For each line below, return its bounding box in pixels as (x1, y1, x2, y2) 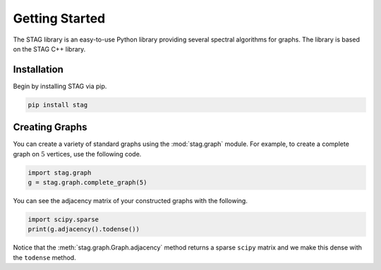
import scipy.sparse (28, 216, 99, 223)
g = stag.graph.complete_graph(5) (28, 178, 147, 187)
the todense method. (13, 253, 77, 262)
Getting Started (13, 11, 106, 26)
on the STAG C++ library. (13, 44, 86, 53)
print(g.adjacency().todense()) (28, 226, 140, 233)
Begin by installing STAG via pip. (13, 82, 107, 90)
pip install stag (28, 101, 88, 109)
